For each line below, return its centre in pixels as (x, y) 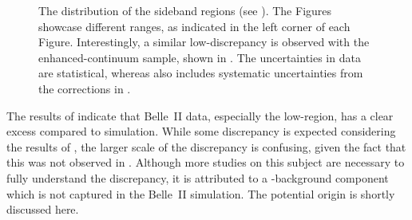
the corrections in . (85, 88)
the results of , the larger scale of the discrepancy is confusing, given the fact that (206, 146)
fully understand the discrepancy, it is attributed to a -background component (198, 177)
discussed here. (43, 209)
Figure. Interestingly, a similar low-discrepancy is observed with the (204, 42)
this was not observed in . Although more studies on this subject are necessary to (206, 162)
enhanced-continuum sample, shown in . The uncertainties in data (200, 57)
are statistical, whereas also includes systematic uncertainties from (201, 73)
